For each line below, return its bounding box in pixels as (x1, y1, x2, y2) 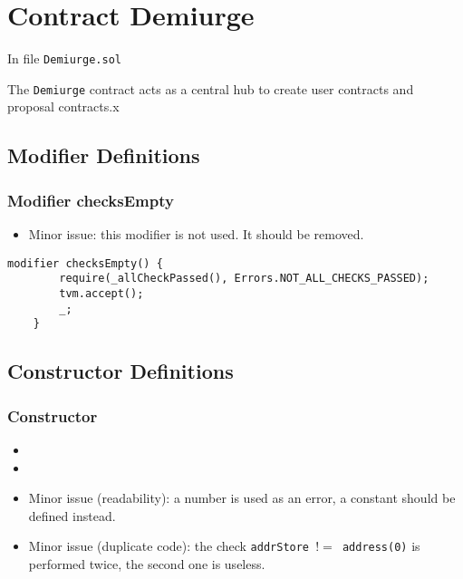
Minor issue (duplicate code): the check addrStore (28, 536, 310, 555)
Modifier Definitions (7, 141, 200, 169)
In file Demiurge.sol (7, 49, 121, 68)
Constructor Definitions (7, 357, 234, 385)
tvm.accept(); (59, 286, 144, 300)
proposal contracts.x (7, 97, 120, 116)
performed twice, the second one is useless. (28, 554, 265, 573)
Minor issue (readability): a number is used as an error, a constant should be (28, 488, 456, 507)
